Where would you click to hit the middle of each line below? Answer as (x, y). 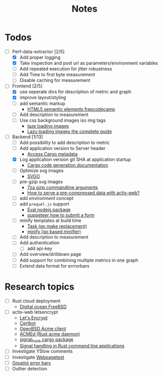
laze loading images (48, 126)
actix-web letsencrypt (35, 312)
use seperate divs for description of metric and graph (75, 92)
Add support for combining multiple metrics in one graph (79, 260)
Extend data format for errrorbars (54, 266)
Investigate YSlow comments (42, 351)
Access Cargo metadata (52, 154)
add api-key (40, 249)
